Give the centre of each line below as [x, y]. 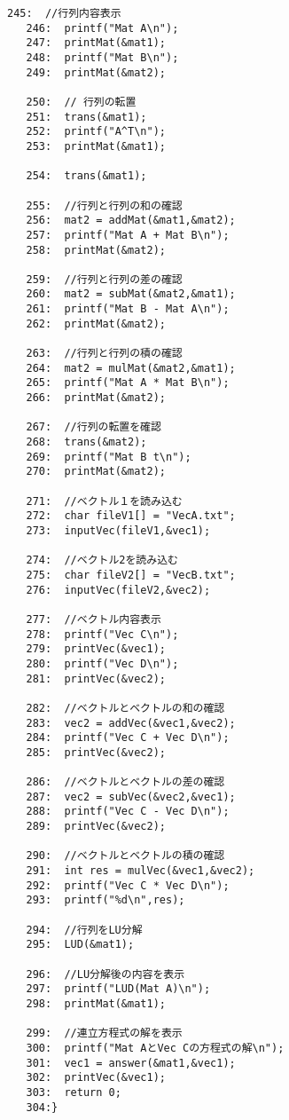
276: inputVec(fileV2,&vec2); [118, 590]
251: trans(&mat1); [86, 117]
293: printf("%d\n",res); [105, 900]
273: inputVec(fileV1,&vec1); [118, 530]
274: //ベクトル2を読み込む [102, 560]
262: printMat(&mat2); [96, 323]
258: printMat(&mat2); [96, 250]
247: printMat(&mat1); [96, 43]
